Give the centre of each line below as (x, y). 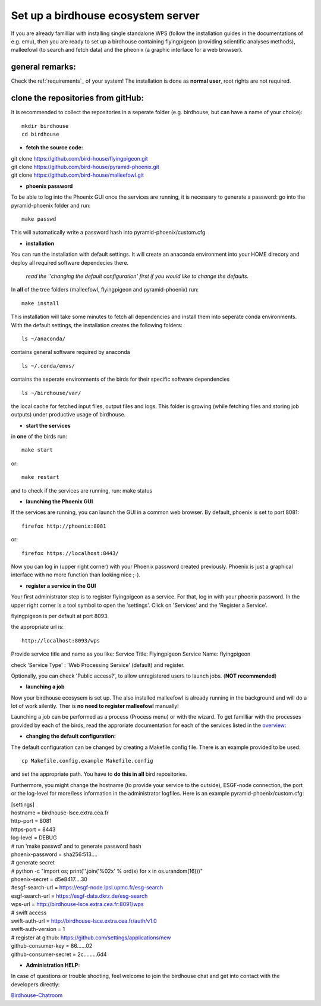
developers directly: (35, 984)
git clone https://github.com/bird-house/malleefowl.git (77, 175)
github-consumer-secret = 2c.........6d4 (59, 954)
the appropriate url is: (37, 627)
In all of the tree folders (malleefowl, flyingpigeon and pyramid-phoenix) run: (105, 290)
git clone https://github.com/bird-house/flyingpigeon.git (79, 158)
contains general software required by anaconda (70, 352)
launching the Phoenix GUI (59, 502)
